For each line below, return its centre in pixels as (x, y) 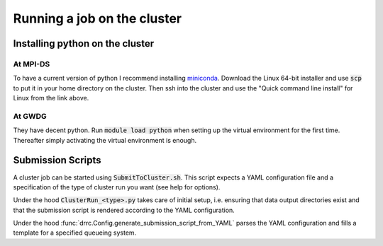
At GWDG (30, 116)
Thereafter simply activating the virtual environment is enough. (105, 140)
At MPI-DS (32, 64)
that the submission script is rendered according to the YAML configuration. (124, 210)
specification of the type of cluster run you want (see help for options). (117, 187)
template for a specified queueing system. (75, 233)
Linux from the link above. (51, 98)
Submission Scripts (57, 160)
